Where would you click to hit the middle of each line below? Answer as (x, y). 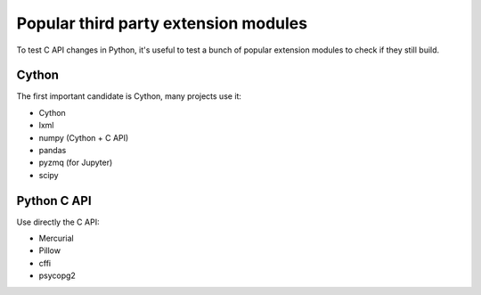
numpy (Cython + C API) (84, 137)
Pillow (50, 250)
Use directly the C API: (58, 222)
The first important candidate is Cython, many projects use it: (129, 96)
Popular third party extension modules (162, 23)
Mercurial (57, 238)
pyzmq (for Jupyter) (76, 163)
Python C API (54, 201)
